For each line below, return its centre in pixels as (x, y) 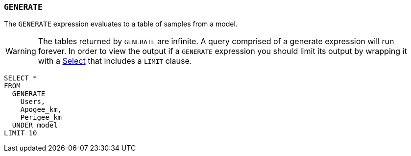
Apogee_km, (41, 110)
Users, (33, 102)
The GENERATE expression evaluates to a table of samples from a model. (121, 24)
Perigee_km (41, 117)
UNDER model (35, 125)
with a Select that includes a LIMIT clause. (115, 61)
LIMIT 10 (21, 133)
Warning (21, 51)
